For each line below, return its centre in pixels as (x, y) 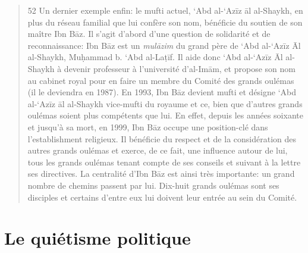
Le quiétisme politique (98, 238)
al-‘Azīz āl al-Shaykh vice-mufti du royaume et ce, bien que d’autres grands (165, 103)
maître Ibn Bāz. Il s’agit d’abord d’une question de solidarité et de (149, 34)
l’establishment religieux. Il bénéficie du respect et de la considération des (162, 138)
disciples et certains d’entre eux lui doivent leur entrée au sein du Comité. (162, 197)
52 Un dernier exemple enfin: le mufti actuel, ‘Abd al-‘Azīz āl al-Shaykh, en (165, 10)
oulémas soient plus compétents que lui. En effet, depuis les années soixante (165, 115)
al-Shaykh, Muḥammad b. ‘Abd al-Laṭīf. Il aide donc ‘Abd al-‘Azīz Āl (155, 57)
